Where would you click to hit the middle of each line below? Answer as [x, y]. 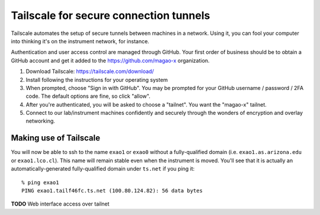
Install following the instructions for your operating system [97, 79]
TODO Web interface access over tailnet [60, 204]
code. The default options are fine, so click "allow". [88, 96]
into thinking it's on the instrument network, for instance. [80, 41]
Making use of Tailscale [56, 138]
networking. [41, 121]
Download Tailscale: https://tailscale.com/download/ [90, 72]
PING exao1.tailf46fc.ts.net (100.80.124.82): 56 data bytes [112, 190]
